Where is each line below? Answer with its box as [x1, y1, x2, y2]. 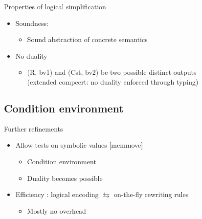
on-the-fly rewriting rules [113, 189, 189, 199]
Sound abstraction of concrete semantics [27, 34, 148, 44]
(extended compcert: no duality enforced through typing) [27, 76, 199, 87]
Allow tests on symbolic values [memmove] [15, 140, 143, 150]
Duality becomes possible [27, 173, 103, 183]
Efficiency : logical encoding [15, 189, 99, 199]
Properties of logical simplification [4, 1, 106, 11]
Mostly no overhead [27, 205, 86, 216]
